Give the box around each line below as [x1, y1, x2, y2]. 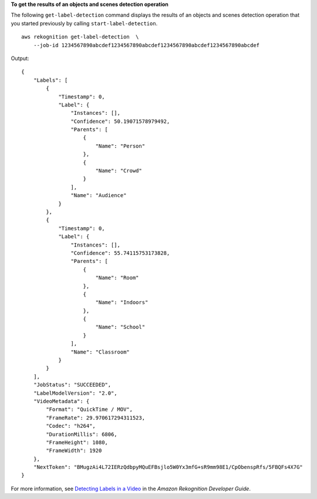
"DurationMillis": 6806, [46, 431, 117, 438]
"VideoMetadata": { [33, 398, 90, 404]
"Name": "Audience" [70, 192, 127, 199]
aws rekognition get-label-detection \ [21, 34, 139, 41]
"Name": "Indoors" [95, 299, 149, 306]
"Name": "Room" [95, 274, 139, 281]
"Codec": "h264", [46, 423, 96, 430]
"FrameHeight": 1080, [46, 439, 109, 445]
